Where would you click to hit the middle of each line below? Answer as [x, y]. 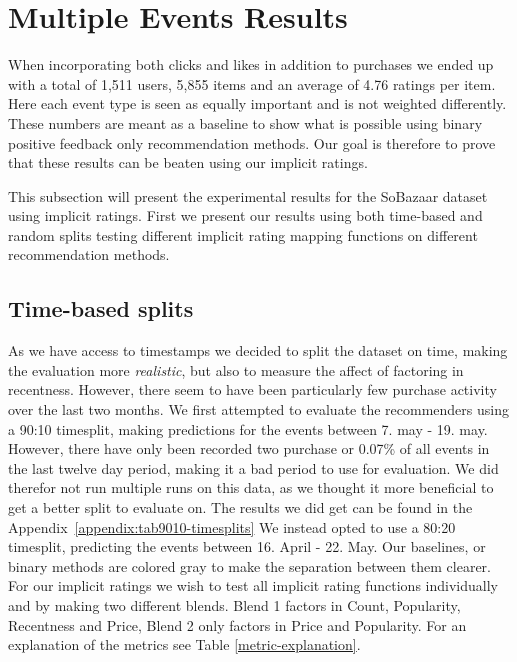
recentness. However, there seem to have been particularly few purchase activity [252, 389]
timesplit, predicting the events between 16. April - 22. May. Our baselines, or [247, 546]
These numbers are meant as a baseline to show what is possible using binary [245, 122]
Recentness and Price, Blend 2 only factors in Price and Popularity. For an [237, 624]
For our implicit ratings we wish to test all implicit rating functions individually [253, 585]
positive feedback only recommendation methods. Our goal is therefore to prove [252, 142]
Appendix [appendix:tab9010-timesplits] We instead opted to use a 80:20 [232, 526]
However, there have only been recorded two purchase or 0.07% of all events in [249, 448]
